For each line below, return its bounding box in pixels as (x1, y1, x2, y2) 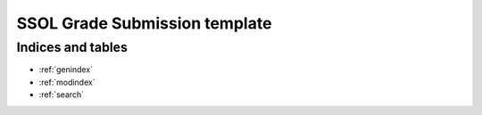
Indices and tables (16, 39, 129, 55)
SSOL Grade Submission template (16, 13, 272, 33)
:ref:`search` (38, 89, 85, 100)
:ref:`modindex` (38, 77, 96, 87)
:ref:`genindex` (38, 64, 94, 75)
